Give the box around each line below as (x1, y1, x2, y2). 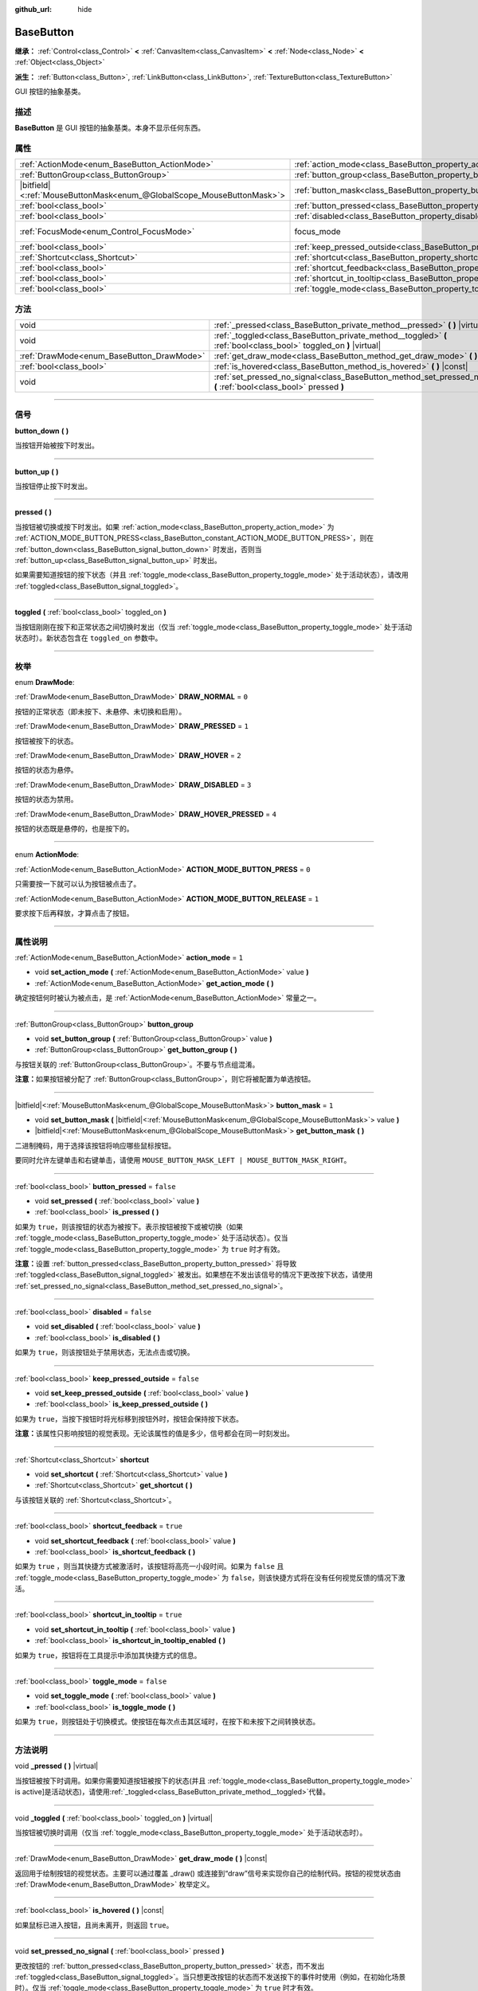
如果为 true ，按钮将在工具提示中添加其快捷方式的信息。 (14, 1650, 202, 1660)
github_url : (14, 5, 52, 14)
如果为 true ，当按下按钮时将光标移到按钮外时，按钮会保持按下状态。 (14, 1414, 243, 1423)
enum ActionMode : (14, 850, 80, 859)
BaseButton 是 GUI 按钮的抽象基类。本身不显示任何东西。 (14, 123, 206, 133)
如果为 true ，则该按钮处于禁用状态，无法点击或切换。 (14, 1348, 194, 1357)
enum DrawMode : (14, 678, 75, 687)
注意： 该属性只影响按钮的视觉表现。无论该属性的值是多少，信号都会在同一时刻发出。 (14, 1429, 294, 1438)
